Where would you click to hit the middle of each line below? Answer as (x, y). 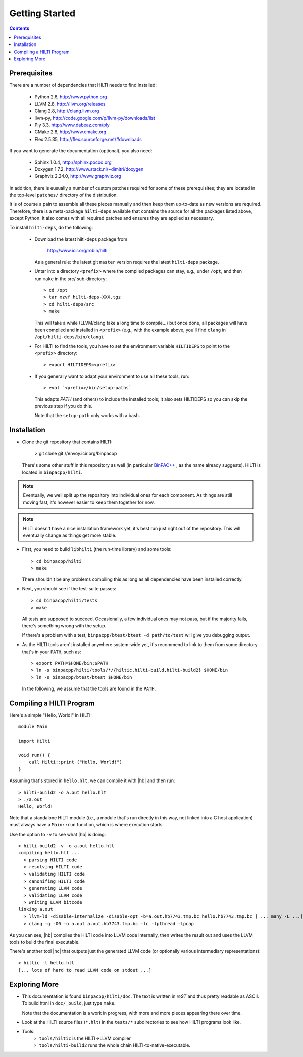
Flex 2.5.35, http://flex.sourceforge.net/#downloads (88, 139)
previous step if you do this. (64, 406)
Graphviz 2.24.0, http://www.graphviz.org (78, 176)
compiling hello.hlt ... (49, 853)
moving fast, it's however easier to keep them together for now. (89, 502)
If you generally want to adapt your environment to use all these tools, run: (112, 376)
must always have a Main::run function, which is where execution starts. (87, 825)
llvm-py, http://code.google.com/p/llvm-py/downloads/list (95, 118)
